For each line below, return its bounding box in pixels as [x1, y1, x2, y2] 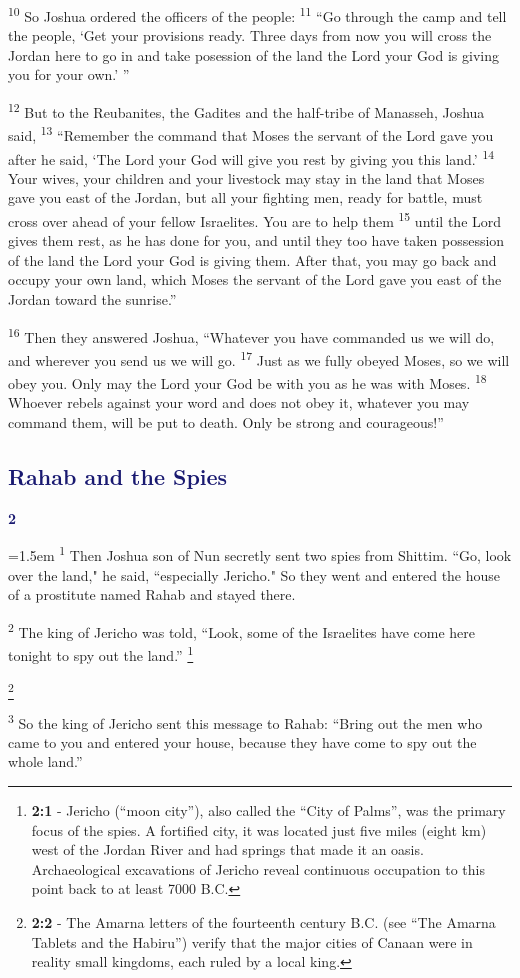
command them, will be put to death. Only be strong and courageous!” [8, 411, 444, 432]
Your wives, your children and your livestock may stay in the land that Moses [8, 167, 485, 188]
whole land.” [8, 751, 83, 772]
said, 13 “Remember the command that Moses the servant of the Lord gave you [8, 122, 494, 145]
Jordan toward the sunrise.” [8, 289, 177, 309]
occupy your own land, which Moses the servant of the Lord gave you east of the [8, 269, 502, 290]
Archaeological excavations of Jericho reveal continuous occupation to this [31, 858, 485, 879]
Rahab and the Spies [8, 460, 228, 491]
